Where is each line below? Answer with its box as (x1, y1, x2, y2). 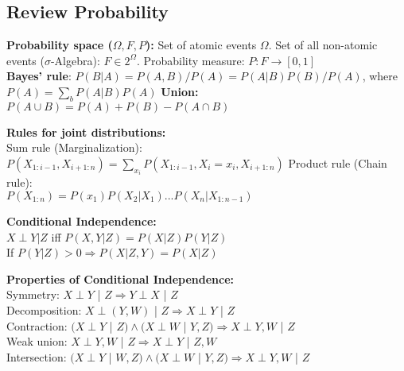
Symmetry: (6, 286, 60, 303)
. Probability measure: (136, 52, 245, 68)
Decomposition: (6, 301, 82, 318)
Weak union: (6, 333, 68, 350)
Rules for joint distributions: (6, 123, 166, 140)
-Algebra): (50, 52, 100, 68)
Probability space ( (6, 37, 113, 53)
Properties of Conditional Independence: (6, 270, 235, 287)
